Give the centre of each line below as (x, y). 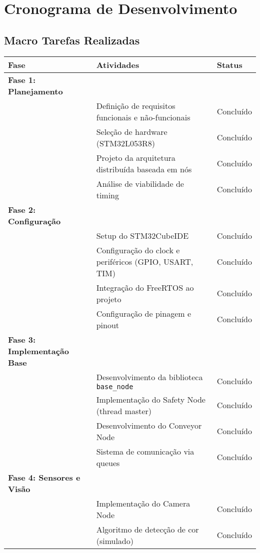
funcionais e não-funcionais (143, 117)
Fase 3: (22, 339)
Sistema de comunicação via (145, 451)
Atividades (118, 64)
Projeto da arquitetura (136, 157)
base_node (115, 386)
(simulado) (115, 541)
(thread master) (124, 411)
